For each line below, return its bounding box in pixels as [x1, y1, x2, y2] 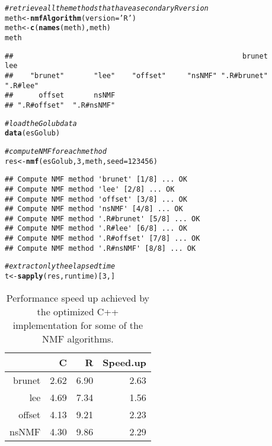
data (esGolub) [5, 129, 60, 138]
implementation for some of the [12, 318, 143, 332]
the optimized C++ [37, 304, 119, 318]
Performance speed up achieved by [6, 290, 150, 305]
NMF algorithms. [42, 331, 114, 345]
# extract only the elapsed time [5, 262, 116, 271]
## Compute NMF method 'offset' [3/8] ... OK [5, 195, 187, 203]
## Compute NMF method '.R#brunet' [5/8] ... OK [5, 214, 200, 223]
